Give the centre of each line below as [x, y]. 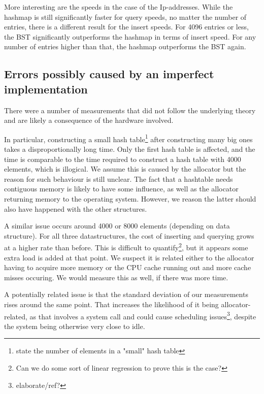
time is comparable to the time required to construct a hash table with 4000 [123, 159]
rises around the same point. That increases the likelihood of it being [111, 304]
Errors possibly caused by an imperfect [109, 74]
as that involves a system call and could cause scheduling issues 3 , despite [143, 315]
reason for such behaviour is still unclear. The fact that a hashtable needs [119, 178]
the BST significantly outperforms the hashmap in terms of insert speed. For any [130, 36]
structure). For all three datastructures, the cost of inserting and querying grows [129, 235]
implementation [46, 89]
